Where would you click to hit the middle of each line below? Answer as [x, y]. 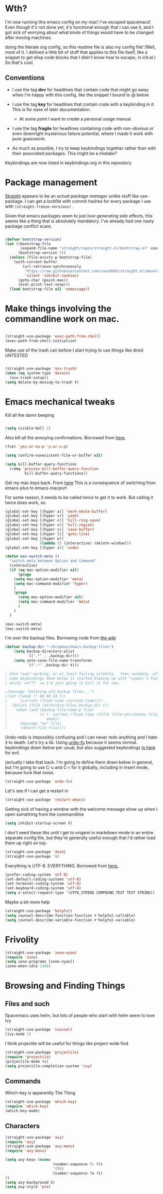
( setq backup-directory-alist [44, 651]
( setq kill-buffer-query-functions [41, 464]
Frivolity [22, 940]
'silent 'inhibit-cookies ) [52, 275]
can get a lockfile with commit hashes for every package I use [89, 201]
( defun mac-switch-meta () [32, 556]
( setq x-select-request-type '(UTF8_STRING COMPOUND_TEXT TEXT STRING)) [80, 893]
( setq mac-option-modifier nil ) [50, 597]
